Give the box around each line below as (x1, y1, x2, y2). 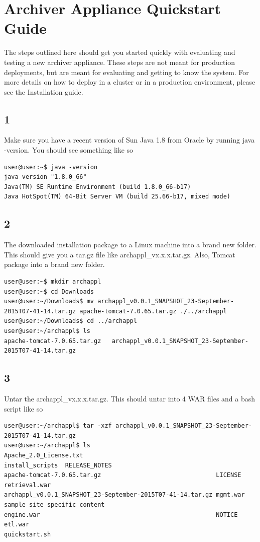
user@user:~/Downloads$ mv (4, 298, 94, 305)
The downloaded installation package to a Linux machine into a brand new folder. (4, 239, 256, 250)
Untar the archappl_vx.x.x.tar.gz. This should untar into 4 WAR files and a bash (4, 393, 255, 403)
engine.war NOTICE (4, 511, 238, 518)
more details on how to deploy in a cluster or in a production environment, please (4, 77, 255, 87)
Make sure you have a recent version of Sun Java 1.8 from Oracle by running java (4, 134, 255, 145)
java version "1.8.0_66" (4, 173, 87, 181)
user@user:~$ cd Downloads (4, 288, 94, 295)
